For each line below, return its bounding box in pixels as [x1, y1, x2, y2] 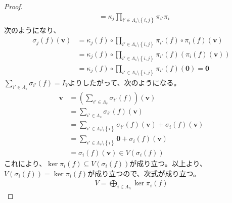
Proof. [4, 1, 23, 11]
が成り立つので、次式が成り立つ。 [87, 168, 201, 178]
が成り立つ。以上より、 [129, 158, 207, 169]
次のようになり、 [4, 25, 61, 35]
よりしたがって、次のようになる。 [68, 77, 181, 87]
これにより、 [4, 158, 47, 169]
